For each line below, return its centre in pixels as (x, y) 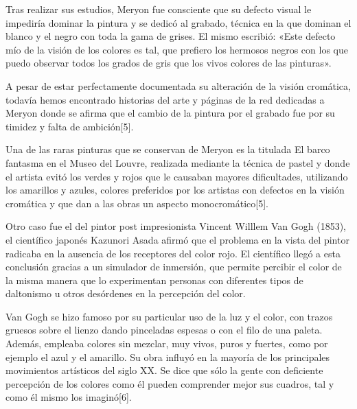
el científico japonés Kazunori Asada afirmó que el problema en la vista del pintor (177, 239)
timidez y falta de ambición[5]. (70, 126)
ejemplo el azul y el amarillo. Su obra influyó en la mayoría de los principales (168, 357)
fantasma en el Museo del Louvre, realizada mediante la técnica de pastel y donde (178, 162)
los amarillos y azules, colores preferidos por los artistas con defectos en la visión (175, 190)
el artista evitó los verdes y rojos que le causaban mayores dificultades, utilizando (177, 176)
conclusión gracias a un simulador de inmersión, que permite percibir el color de (174, 267)
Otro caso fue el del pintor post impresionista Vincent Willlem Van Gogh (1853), (176, 226)
